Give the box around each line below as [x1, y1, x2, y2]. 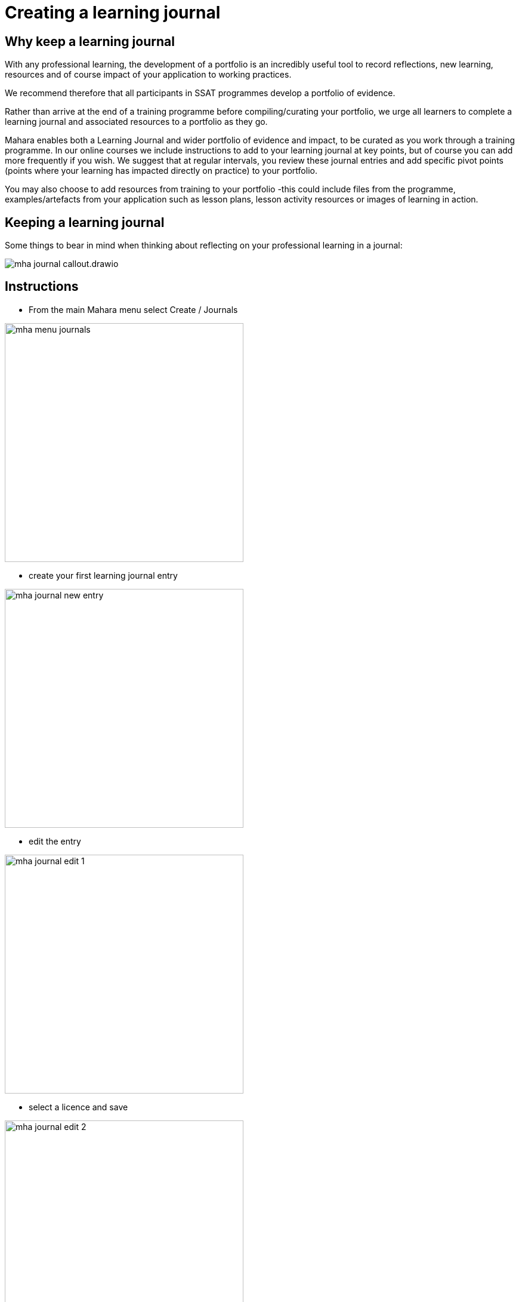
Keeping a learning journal [5, 214, 165, 230]
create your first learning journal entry [29, 570, 178, 581]
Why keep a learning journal [5, 33, 175, 49]
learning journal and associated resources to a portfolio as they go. [5, 116, 268, 127]
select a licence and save [29, 1101, 128, 1112]
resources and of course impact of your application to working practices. [5, 69, 292, 80]
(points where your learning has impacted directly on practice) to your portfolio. [5, 165, 317, 176]
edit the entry [29, 836, 81, 846]
